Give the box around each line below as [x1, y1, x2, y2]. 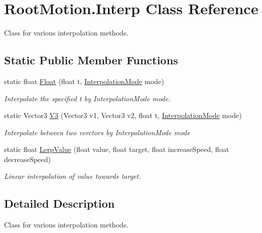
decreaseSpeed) [4, 153, 51, 164]
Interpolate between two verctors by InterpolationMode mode [4, 127, 190, 137]
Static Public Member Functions [4, 52, 178, 68]
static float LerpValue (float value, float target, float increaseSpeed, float [4, 144, 229, 154]
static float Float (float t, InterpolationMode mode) [4, 75, 164, 86]
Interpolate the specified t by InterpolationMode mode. [4, 93, 171, 103]
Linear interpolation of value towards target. [4, 171, 141, 181]
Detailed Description [4, 196, 115, 211]
